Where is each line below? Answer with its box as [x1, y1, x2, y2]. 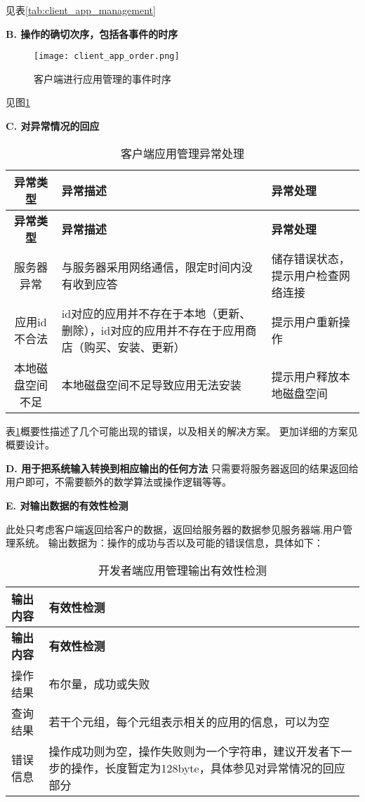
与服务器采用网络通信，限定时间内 [61, 258, 241, 275]
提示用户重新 [271, 313, 339, 330]
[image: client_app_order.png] [34, 51, 180, 62]
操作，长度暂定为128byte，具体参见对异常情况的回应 [71, 759, 345, 776]
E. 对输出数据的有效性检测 [6, 498, 128, 512]
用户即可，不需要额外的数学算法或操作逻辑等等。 [6, 474, 232, 489]
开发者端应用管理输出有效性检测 [98, 561, 267, 578]
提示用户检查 [271, 267, 339, 283]
